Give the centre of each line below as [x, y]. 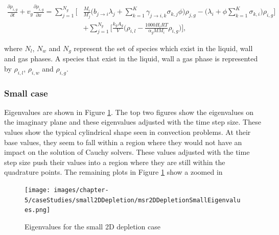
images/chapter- [81, 190]
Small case [26, 93]
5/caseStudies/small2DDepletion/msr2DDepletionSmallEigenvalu [133, 200]
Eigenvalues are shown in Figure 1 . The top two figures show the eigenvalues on [129, 112]
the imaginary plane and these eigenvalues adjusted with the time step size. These [133, 122]
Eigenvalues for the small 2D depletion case [92, 226]
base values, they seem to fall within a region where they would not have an [123, 142]
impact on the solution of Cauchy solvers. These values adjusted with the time [127, 152]
